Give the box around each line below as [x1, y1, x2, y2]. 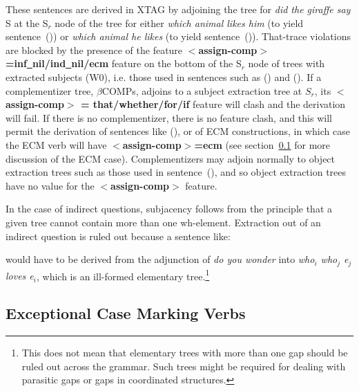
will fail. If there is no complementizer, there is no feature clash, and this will [6, 110, 332, 125]
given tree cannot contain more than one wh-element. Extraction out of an [6, 215, 321, 229]
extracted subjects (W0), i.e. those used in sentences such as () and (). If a [6, 69, 322, 84]
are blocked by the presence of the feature [6, 42, 183, 57]
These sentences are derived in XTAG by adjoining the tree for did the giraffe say [6, 2, 351, 16]
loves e [6, 269, 34, 283]
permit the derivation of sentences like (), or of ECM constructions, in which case [6, 124, 350, 138]
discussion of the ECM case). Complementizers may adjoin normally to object [6, 151, 336, 165]
